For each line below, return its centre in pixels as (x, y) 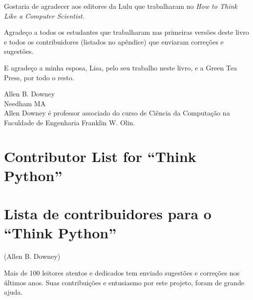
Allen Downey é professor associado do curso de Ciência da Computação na (117, 113)
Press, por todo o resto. (39, 77)
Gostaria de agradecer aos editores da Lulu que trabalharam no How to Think (121, 6)
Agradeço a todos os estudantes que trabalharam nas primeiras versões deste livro (126, 32)
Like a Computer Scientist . (44, 15)
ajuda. (13, 292)
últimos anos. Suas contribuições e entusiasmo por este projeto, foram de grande (124, 282)
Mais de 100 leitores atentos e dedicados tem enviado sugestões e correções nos (122, 273)
